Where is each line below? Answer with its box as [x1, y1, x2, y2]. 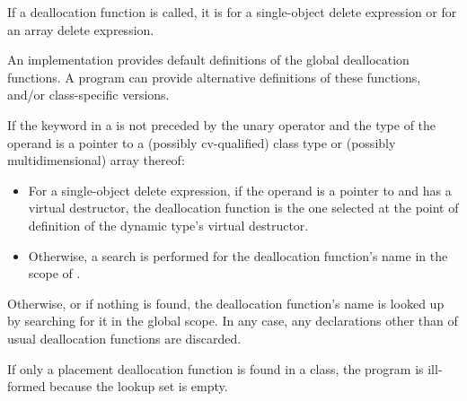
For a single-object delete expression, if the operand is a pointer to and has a [28, 180, 452, 199]
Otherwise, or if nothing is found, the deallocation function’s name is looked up [7, 293, 445, 312]
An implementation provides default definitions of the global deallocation [7, 50, 410, 69]
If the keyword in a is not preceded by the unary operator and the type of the [7, 115, 436, 134]
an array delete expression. [7, 20, 154, 39]
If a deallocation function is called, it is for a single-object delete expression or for [7, 3, 457, 21]
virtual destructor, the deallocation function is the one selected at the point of [28, 198, 459, 217]
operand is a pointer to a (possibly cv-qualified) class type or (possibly [7, 133, 396, 152]
